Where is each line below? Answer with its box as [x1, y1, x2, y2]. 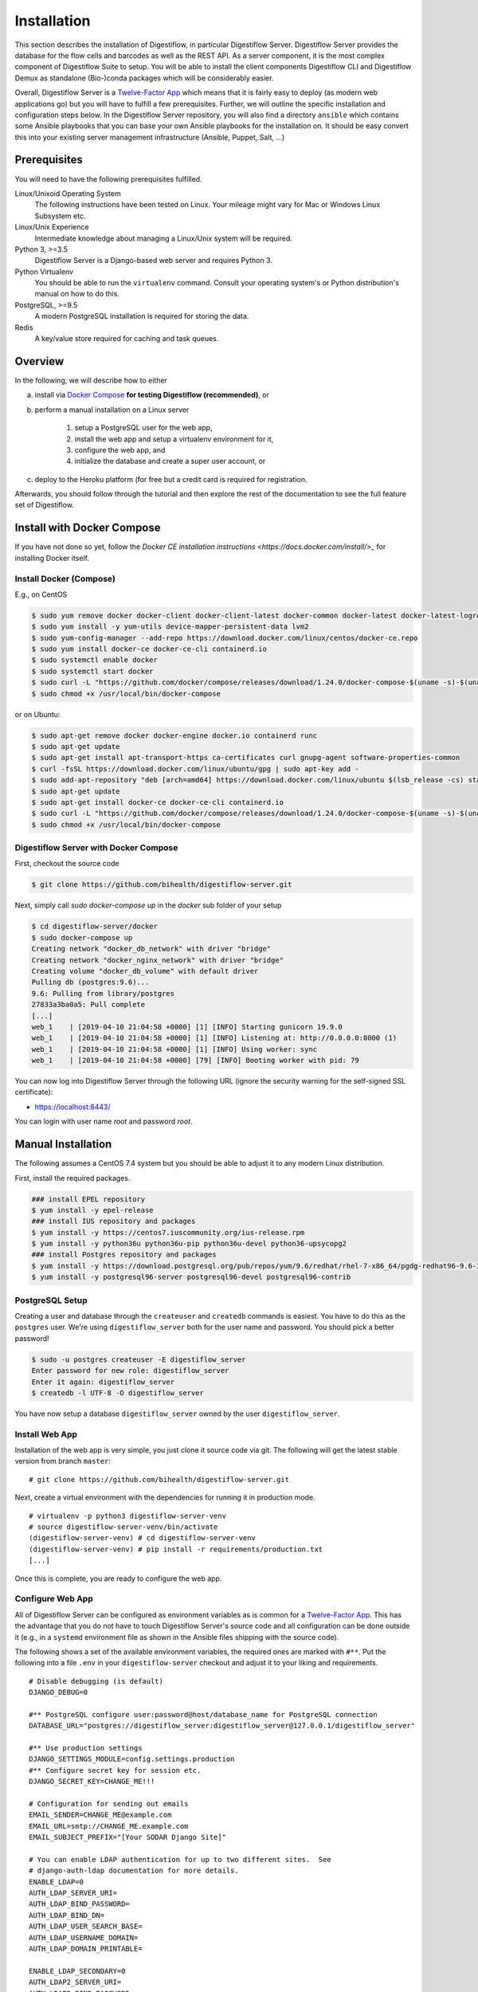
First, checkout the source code [14, 859, 119, 869]
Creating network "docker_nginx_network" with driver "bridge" [31, 955, 284, 964]
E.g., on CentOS [14, 590, 68, 599]
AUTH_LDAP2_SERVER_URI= [29, 1978, 122, 1987]
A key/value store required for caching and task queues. [34, 334, 219, 343]
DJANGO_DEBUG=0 [29, 1688, 88, 1697]
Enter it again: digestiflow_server [31, 1377, 175, 1386]
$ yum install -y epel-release [31, 1206, 155, 1214]
